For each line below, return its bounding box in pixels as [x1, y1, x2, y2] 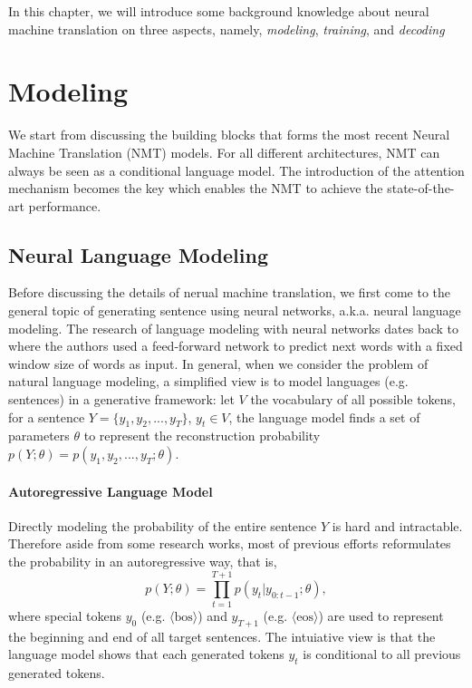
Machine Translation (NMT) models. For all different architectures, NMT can [8, 142, 440, 161]
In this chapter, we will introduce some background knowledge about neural [8, 2, 429, 20]
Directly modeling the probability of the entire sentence [8, 516, 317, 535]
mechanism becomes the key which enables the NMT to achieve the [8, 179, 383, 198]
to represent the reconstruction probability [83, 426, 321, 445]
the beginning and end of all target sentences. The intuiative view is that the [8, 626, 436, 645]
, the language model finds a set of [228, 407, 420, 426]
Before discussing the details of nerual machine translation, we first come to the [8, 283, 451, 302]
